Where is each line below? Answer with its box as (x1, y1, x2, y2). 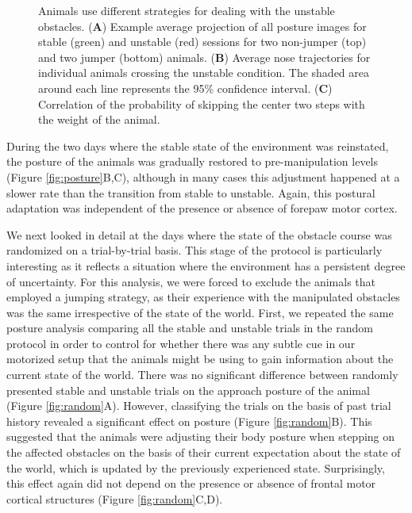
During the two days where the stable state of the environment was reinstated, (6, 137, 389, 154)
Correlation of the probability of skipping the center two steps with (38, 95, 365, 112)
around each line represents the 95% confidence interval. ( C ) (38, 79, 333, 96)
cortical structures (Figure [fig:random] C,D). (6, 490, 223, 507)
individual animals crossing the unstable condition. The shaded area (38, 64, 370, 81)
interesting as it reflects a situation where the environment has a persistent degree (6, 257, 406, 274)
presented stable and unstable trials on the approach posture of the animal (6, 381, 370, 398)
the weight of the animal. (38, 111, 160, 128)
